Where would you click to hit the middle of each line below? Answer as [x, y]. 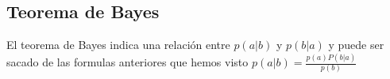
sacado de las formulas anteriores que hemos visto [127, 62]
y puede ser [356, 45]
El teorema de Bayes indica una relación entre [118, 45]
